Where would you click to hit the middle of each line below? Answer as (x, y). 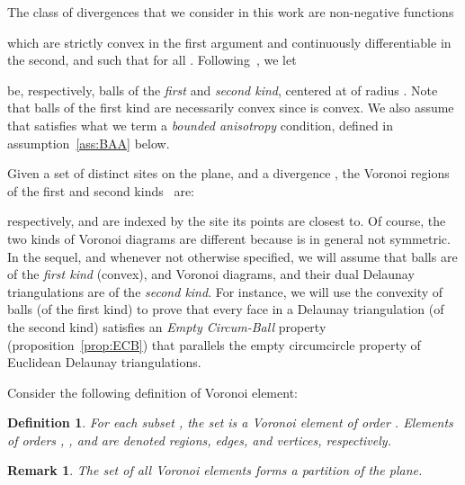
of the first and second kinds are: (101, 190)
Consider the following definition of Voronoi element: (152, 392)
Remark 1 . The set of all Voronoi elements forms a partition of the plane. (215, 470)
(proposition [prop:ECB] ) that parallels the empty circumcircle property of (214, 344)
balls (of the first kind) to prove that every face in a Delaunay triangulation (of (226, 309)
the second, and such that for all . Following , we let (152, 60)
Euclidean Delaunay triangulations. (104, 362)
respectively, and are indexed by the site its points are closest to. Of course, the (227, 221)
